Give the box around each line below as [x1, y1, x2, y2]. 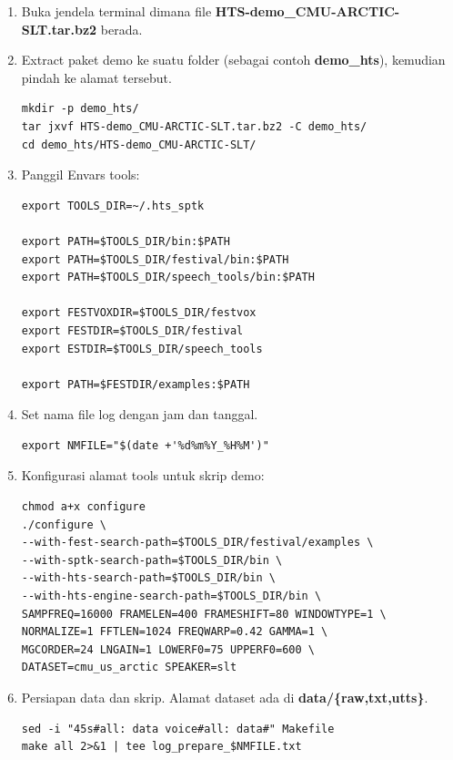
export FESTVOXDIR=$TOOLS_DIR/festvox [21, 306, 257, 320]
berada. [100, 19, 143, 38]
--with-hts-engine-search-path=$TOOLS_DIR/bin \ [21, 590, 322, 603]
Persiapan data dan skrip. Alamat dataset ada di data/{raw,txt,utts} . [21, 688, 428, 706]
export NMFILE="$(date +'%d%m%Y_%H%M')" [21, 438, 269, 452]
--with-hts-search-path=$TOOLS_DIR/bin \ [21, 571, 276, 585]
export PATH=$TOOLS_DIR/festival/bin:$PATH [21, 252, 289, 266]
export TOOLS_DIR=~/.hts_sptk [21, 199, 205, 212]
